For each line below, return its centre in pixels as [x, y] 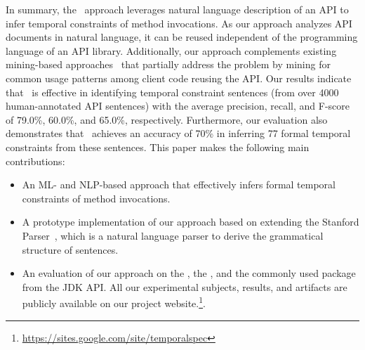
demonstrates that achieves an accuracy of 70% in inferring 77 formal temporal [178, 133]
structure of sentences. [70, 249]
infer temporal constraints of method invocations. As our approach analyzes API [179, 23]
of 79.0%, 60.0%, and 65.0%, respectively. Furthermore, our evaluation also [167, 119]
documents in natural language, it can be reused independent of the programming [182, 37]
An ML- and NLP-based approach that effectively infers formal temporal [179, 184]
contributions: [35, 161]
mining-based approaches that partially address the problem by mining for [168, 64]
